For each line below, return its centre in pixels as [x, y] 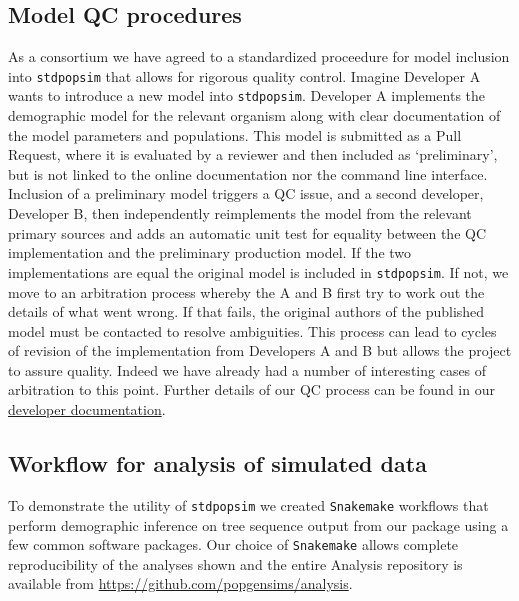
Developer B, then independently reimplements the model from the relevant [240, 213]
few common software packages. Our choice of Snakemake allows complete [233, 544]
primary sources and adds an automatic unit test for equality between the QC [247, 232]
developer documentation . [87, 409]
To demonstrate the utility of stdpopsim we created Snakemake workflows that [248, 504]
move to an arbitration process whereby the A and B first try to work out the [246, 291]
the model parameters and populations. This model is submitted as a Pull [235, 134]
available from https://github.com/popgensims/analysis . [180, 583]
